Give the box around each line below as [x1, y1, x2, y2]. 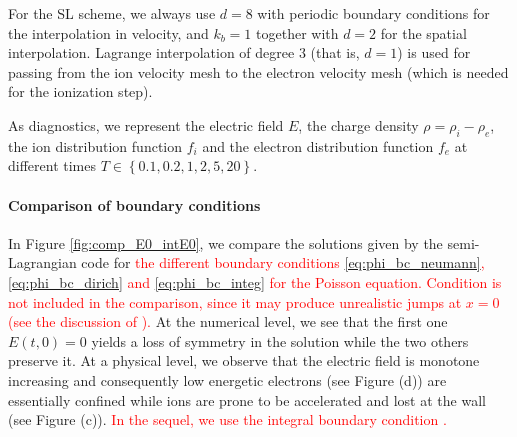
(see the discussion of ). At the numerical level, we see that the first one [8, 311, 448, 332]
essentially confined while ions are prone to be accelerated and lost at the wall [8, 389, 486, 410]
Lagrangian [8, 252, 77, 273]
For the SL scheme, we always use [8, 3, 216, 23]
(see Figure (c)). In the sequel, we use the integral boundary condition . [8, 409, 447, 430]
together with [256, 22, 339, 43]
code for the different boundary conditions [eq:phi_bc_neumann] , [81, 252, 485, 273]
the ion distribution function [8, 135, 183, 156]
